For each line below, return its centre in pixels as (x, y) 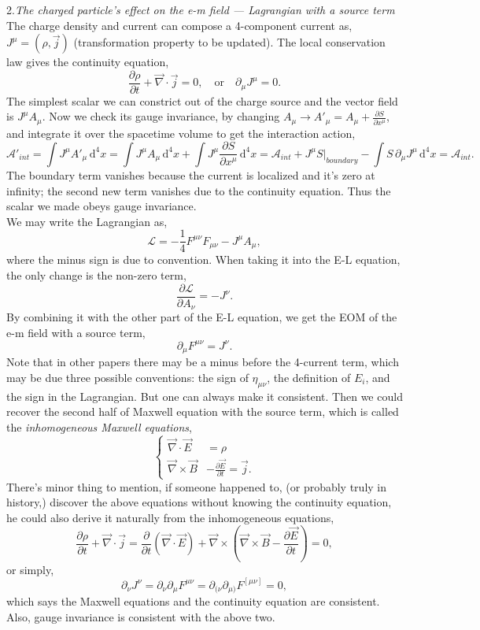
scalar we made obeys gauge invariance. (102, 206)
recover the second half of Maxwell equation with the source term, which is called (203, 411)
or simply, (30, 569)
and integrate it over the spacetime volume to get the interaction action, (181, 133)
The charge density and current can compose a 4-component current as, (179, 25)
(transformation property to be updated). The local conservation (229, 42)
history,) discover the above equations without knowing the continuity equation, (199, 502)
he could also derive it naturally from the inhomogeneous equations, (170, 517)
